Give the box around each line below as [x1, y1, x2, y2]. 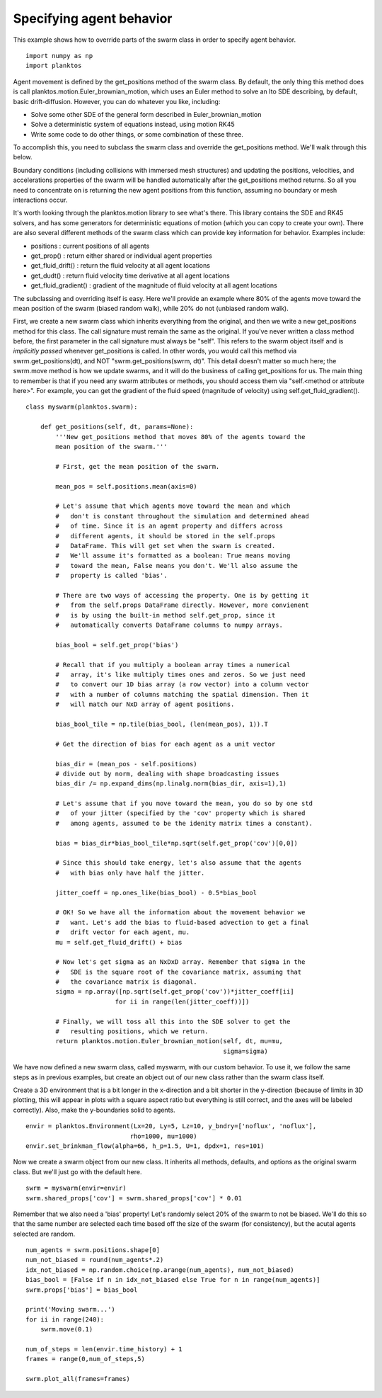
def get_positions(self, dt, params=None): [40, 423, 194, 431]
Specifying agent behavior [13, 11, 173, 26]
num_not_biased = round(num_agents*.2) [25, 1256, 164, 1264]
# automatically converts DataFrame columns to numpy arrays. [55, 621, 283, 630]
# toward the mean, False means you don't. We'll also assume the [55, 562, 299, 569]
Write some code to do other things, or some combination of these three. [30, 130, 243, 138]
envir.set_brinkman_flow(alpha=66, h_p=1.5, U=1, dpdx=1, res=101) [25, 1142, 265, 1150]
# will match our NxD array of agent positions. [55, 700, 235, 708]
